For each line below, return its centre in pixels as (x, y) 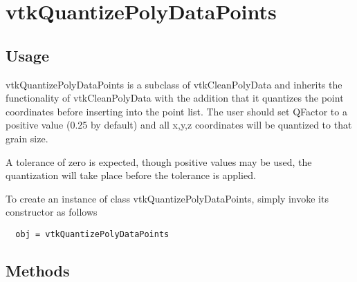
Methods (38, 270)
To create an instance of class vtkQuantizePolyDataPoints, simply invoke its (167, 198)
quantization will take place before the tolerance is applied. (131, 175)
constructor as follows (52, 212)
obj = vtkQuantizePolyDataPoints (92, 234)
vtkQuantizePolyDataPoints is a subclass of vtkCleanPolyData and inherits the (174, 84)
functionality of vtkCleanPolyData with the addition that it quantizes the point (175, 98)
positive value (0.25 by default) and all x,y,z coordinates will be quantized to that (179, 125)
